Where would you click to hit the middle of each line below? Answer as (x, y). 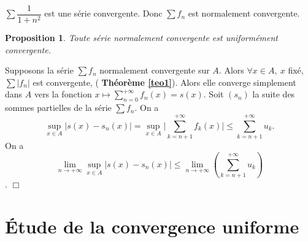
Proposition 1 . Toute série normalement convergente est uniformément (142, 38)
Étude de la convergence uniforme (152, 226)
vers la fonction (63, 94)
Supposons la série (39, 70)
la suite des (274, 94)
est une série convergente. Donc (103, 13)
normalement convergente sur (155, 70)
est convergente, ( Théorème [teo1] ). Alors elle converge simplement (164, 82)
